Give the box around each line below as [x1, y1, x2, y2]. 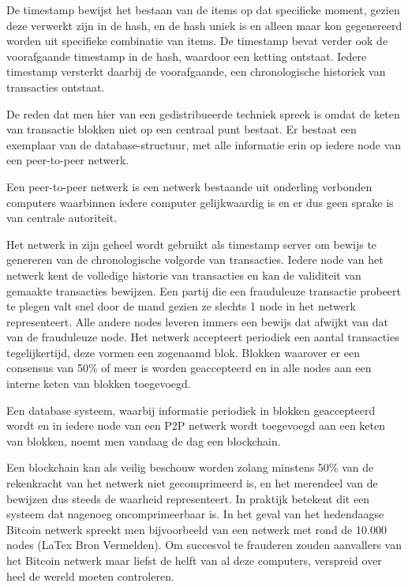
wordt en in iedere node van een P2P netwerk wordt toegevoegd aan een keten [6, 417, 386, 434]
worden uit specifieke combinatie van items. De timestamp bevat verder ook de [6, 32, 388, 49]
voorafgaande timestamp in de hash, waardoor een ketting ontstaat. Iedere [6, 47, 367, 64]
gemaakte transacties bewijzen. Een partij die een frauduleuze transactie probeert [6, 282, 401, 299]
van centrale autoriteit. [6, 209, 118, 226]
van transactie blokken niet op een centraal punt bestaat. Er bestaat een [6, 121, 357, 137]
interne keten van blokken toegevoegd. [6, 375, 191, 392]
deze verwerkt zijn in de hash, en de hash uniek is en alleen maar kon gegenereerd [6, 17, 402, 33]
